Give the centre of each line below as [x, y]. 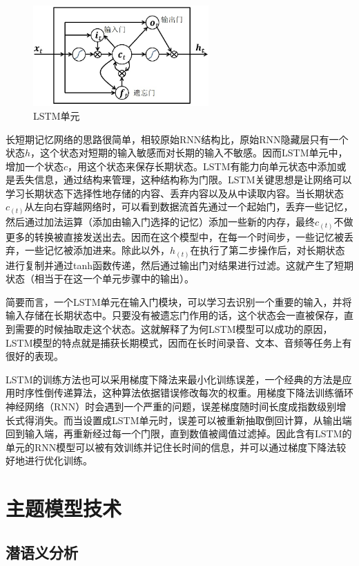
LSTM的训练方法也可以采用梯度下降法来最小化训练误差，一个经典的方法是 [174, 379]
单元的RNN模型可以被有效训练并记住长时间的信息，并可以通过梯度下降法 [171, 447]
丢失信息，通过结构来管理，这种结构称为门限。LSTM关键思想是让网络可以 [183, 180]
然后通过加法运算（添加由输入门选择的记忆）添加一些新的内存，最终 [160, 221]
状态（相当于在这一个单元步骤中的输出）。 [100, 279]
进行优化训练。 [58, 460]
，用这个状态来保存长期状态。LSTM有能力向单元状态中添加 [202, 166]
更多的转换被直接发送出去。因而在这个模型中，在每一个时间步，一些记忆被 [175, 236]
